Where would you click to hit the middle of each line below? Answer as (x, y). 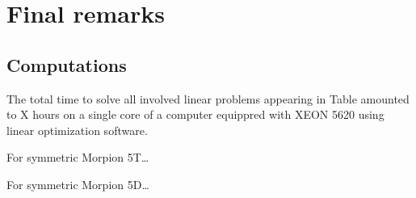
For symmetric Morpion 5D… (78, 184)
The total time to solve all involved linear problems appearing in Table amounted (208, 98)
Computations (67, 64)
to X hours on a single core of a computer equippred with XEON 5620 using (195, 114)
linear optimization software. (77, 130)
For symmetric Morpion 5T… (78, 157)
